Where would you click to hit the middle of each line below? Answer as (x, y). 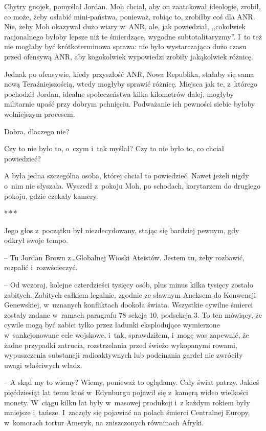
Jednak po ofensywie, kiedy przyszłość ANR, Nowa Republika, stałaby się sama (129, 74)
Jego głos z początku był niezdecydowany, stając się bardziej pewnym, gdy (122, 230)
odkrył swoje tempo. (36, 240)
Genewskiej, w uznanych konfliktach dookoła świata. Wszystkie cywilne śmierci (129, 305)
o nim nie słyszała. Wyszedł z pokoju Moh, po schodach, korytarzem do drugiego (132, 185)
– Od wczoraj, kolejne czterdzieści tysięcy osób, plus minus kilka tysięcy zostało (129, 285)
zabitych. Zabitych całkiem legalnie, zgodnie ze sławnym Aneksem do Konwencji (130, 294)
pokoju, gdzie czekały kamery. (51, 196)
